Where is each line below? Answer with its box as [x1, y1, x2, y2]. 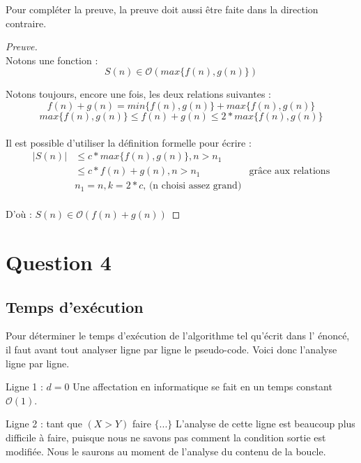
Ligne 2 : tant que [6, 416, 82, 431]
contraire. [6, 15, 47, 30]
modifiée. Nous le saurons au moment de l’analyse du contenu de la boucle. [6, 443, 326, 458]
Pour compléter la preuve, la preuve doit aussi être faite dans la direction [6, 2, 318, 16]
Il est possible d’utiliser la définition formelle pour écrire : [6, 135, 252, 149]
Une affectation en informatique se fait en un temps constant [72, 379, 332, 394]
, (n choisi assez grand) [143, 181, 242, 191]
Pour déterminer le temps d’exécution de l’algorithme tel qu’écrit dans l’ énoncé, [6, 328, 350, 343]
